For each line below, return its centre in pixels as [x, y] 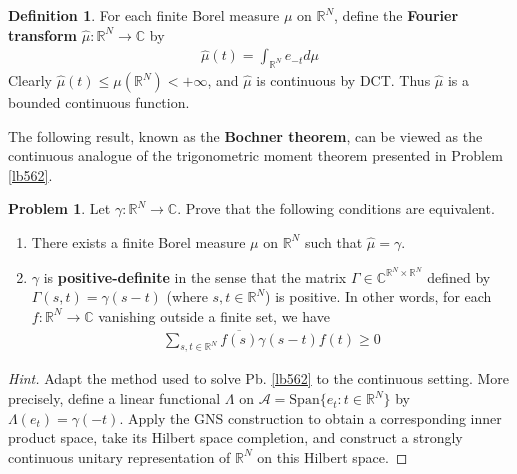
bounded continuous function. [99, 102]
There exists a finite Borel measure [138, 241]
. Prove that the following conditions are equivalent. [336, 208]
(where [187, 296]
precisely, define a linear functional [114, 398]
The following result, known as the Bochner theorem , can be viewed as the [245, 135]
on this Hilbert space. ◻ [332, 456]
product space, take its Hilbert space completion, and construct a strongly [235, 437]
